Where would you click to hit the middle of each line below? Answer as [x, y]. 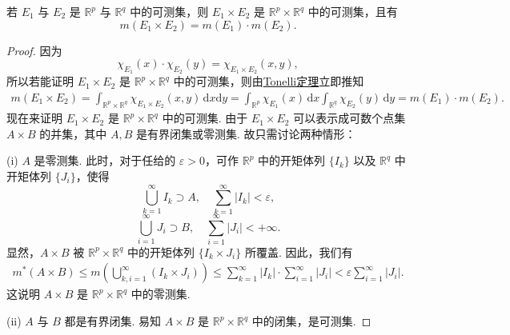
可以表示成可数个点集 [349, 118]
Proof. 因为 [34, 50]
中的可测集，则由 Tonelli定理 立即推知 [269, 81]
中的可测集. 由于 [205, 118]
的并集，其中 [73, 133]
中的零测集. [161, 294]
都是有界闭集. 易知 [113, 321]
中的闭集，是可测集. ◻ [311, 321]
